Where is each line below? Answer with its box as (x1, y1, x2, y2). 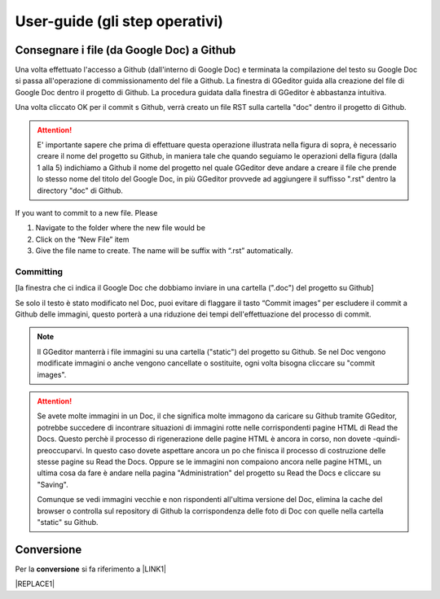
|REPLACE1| (15, 579, 55, 589)
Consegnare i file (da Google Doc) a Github (15, 43, 236, 57)
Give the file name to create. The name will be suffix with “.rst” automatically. (35, 246, 293, 256)
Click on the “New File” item (35, 234, 130, 244)
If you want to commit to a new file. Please (15, 208, 158, 217)
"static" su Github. (37, 517, 99, 527)
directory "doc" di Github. (37, 186, 124, 195)
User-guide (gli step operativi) (15, 12, 224, 30)
